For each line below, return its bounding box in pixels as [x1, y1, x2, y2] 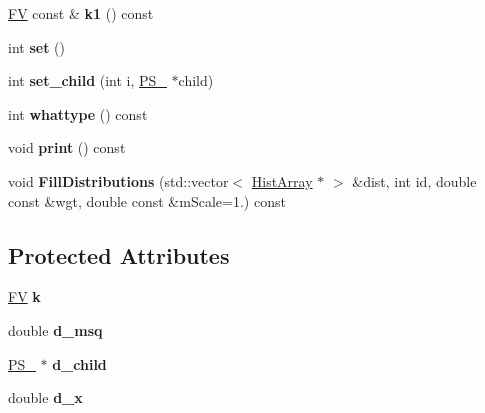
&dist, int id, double [352, 170, 477, 191]
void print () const [8, 137, 126, 158]
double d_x [8, 387, 83, 408]
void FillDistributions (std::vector [8, 170, 229, 191]
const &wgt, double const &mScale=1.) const [8, 190, 286, 211]
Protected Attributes [8, 239, 230, 270]
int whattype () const [8, 103, 148, 124]
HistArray [251, 170, 313, 191]
